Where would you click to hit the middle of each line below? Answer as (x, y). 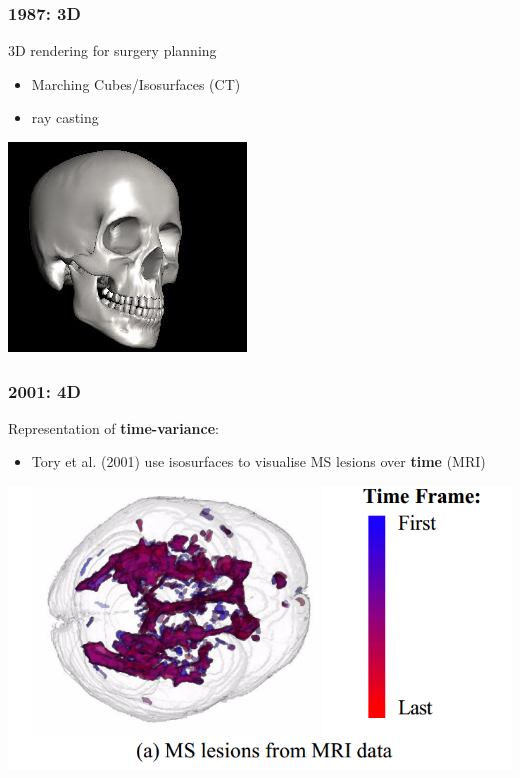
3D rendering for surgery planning (112, 50)
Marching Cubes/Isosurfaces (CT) (136, 83)
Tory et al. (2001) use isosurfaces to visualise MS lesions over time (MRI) (258, 461)
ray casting (65, 117)
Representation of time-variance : (113, 427)
